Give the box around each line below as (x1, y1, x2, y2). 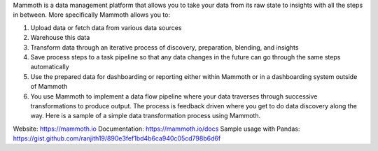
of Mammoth (30, 82, 68, 91)
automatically (30, 63, 69, 71)
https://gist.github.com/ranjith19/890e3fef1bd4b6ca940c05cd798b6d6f (13, 134, 221, 143)
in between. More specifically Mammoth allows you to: (13, 10, 171, 19)
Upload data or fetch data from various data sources (30, 23, 182, 31)
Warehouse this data (30, 34, 90, 42)
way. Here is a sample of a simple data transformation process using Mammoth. (30, 112, 261, 120)
